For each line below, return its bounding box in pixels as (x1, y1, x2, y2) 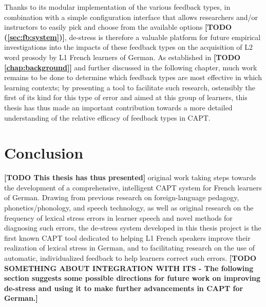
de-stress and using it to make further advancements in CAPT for (4, 282, 243, 293)
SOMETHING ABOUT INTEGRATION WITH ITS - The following (4, 262, 254, 273)
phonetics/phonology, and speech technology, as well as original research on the (4, 202, 254, 213)
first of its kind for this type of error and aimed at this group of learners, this (4, 92, 248, 103)
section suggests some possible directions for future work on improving (4, 273, 260, 283)
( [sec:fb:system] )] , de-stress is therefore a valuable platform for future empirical (4, 31, 261, 42)
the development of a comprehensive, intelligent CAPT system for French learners (4, 182, 262, 193)
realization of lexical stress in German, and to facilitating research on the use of (4, 242, 255, 253)
